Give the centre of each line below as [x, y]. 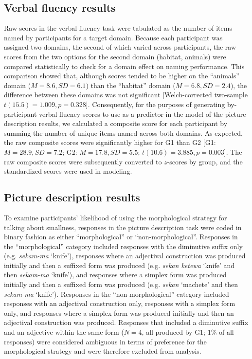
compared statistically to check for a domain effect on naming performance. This [124, 66]
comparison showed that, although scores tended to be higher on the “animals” [122, 76]
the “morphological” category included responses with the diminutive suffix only [123, 246]
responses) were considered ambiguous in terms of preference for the [105, 341]
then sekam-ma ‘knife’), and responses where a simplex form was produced [115, 275]
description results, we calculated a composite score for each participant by [116, 123]
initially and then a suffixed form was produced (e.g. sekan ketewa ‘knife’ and [119, 265]
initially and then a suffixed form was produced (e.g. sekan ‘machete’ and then [121, 284]
